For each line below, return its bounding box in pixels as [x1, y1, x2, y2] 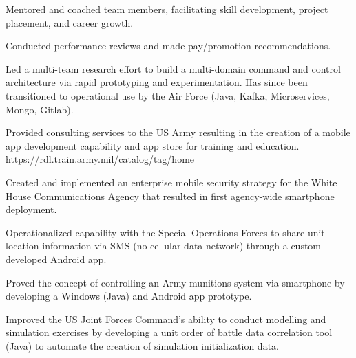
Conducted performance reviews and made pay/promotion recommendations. [6, 38, 331, 53]
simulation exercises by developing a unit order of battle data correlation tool [6, 325, 333, 339]
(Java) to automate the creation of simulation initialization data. [6, 338, 279, 353]
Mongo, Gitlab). [6, 102, 74, 116]
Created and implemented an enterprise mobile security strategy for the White [6, 175, 337, 189]
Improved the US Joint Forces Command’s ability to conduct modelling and [6, 311, 326, 326]
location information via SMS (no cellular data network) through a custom [6, 238, 322, 253]
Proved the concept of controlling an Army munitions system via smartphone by [6, 275, 345, 289]
